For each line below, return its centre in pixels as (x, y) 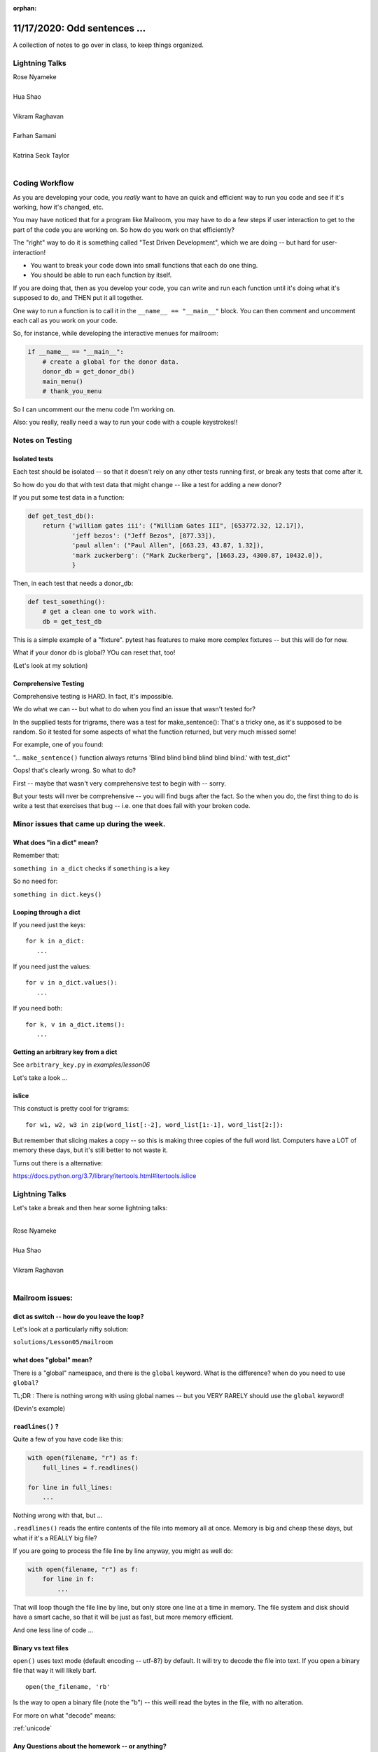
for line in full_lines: (70, 1487)
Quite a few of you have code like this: (68, 1439)
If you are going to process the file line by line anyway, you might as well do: (123, 1551)
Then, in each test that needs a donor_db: (73, 583)
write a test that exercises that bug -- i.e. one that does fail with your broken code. (132, 806)
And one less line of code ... (53, 1630)
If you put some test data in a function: (69, 498)
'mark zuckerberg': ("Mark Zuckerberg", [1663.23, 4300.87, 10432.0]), (197, 555)
